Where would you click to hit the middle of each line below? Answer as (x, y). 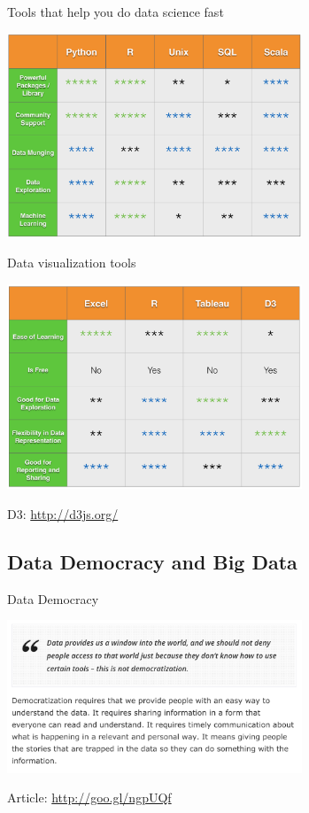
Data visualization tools (72, 263)
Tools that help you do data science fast (116, 12)
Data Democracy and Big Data (152, 561)
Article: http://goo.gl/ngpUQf (89, 798)
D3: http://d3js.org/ (63, 513)
